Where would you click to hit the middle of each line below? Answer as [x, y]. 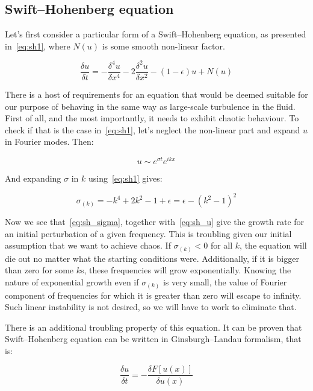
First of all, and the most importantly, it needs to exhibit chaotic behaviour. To [152, 118]
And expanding [33, 178]
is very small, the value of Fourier [225, 281]
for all [222, 245]
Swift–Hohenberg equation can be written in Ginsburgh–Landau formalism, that [153, 339]
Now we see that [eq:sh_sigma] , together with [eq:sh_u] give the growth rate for [155, 222]
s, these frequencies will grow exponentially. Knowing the [186, 270]
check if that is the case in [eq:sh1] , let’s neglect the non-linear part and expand [153, 129]
